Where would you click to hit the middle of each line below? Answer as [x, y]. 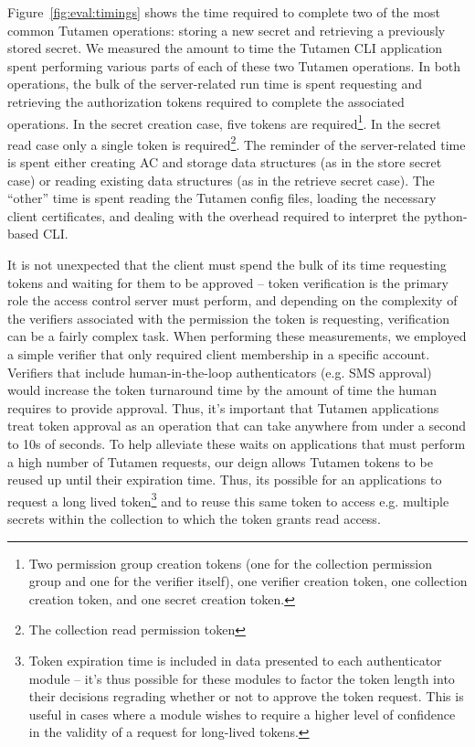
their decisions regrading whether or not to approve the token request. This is [246, 696]
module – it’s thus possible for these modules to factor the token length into [242, 678]
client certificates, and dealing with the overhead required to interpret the [214, 215]
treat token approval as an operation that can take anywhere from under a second [237, 426]
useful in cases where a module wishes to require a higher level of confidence [242, 714]
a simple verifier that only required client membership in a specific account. [219, 354]
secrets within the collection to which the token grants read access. [194, 518]
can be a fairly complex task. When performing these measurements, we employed [237, 336]
